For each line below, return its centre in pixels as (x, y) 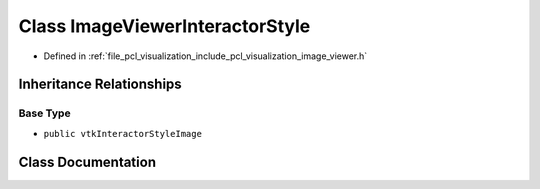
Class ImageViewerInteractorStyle (164, 26)
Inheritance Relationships (100, 84)
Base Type (44, 113)
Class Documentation (87, 161)
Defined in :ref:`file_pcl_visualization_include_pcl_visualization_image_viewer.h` (205, 56)
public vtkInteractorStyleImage (122, 133)
